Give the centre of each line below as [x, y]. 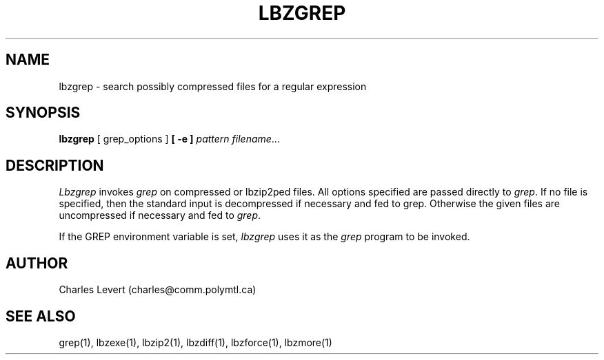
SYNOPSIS [43, 113]
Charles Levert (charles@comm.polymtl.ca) [158, 290]
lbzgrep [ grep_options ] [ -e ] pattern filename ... [169, 139]
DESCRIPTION [55, 165]
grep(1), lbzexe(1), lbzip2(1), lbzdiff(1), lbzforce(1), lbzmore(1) [195, 342]
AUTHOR [37, 263]
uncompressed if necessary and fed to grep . [160, 215]
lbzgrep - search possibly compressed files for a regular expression [213, 86]
